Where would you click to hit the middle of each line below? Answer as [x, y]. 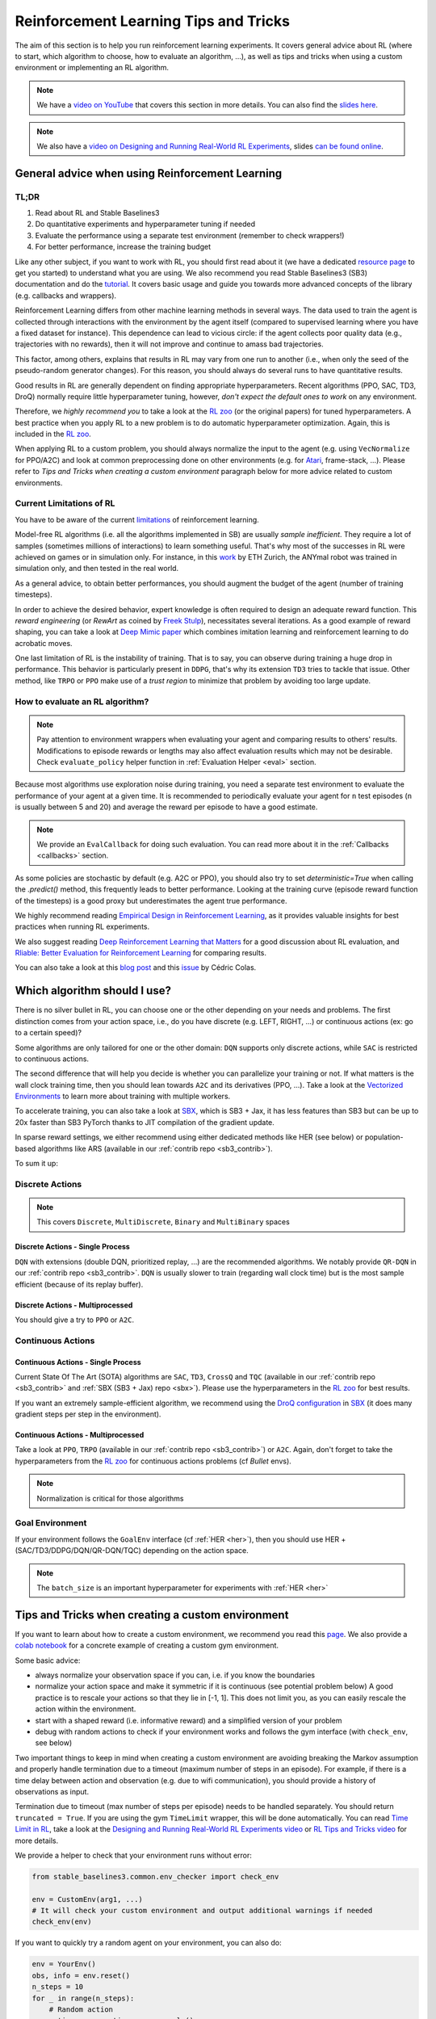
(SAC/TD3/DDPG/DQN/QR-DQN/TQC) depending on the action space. [132, 1551]
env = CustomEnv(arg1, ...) [87, 1899]
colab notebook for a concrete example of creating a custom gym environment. [147, 1645]
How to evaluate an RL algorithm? [82, 701]
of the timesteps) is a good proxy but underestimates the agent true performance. [151, 900]
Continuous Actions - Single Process [78, 1362]
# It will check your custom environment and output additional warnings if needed [202, 1911]
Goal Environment [51, 1523]
